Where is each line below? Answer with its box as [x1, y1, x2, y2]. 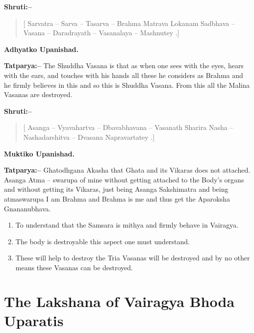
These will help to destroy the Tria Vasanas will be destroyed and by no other [15, 253, 250, 263]
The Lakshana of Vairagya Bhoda [4, 291, 235, 311]
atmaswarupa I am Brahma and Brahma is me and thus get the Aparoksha [4, 193, 230, 204]
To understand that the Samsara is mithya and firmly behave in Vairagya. [15, 220, 239, 230]
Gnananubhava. [4, 203, 51, 213]
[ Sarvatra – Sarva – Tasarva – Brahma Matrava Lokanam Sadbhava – [23, 18, 235, 28]
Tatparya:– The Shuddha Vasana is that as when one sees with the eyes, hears [4, 60, 244, 71]
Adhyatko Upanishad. [4, 44, 78, 54]
